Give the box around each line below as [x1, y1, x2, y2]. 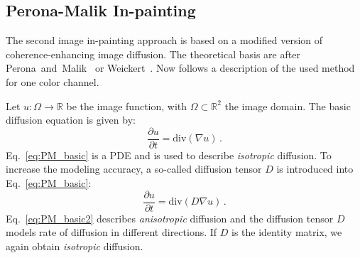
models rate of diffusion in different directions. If [6, 225, 217, 240]
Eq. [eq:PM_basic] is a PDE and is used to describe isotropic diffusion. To [6, 147, 332, 162]
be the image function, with [66, 98, 187, 113]
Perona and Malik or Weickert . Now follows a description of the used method [6, 60, 355, 75]
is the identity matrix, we [231, 225, 342, 240]
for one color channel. [6, 74, 99, 89]
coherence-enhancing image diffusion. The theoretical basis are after [6, 46, 300, 61]
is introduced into [276, 161, 354, 176]
